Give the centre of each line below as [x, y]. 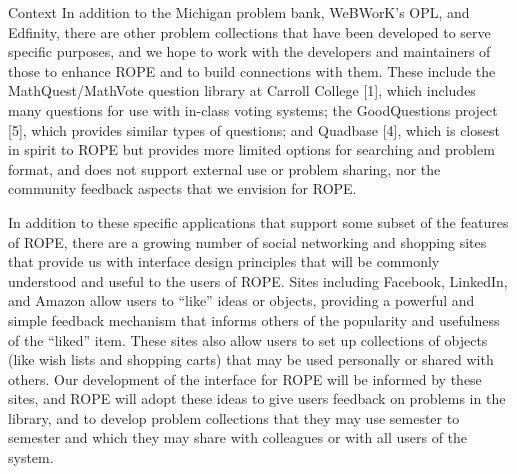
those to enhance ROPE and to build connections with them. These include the [252, 70]
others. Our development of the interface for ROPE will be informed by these [245, 378]
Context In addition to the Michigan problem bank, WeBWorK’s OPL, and [239, 12]
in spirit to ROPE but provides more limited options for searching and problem [251, 149]
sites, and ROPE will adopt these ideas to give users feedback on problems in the [257, 398]
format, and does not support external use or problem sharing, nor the [224, 168]
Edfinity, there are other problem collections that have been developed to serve [249, 31]
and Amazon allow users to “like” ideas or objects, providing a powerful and [241, 300]
